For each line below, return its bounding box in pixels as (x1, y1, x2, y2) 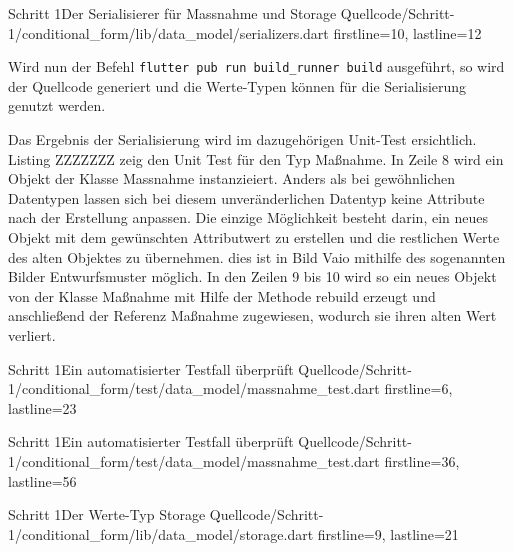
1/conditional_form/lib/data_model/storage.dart (8, 523, 314, 544)
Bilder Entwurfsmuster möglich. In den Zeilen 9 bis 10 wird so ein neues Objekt (8, 266, 497, 287)
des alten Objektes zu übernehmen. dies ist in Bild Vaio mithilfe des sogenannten (8, 246, 506, 267)
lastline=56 (8, 470, 77, 491)
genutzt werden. (8, 95, 106, 116)
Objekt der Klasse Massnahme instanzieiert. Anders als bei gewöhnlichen (8, 168, 456, 189)
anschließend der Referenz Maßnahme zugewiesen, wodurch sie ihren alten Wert (8, 305, 497, 326)
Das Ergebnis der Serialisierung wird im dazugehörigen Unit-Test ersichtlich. (8, 129, 477, 150)
